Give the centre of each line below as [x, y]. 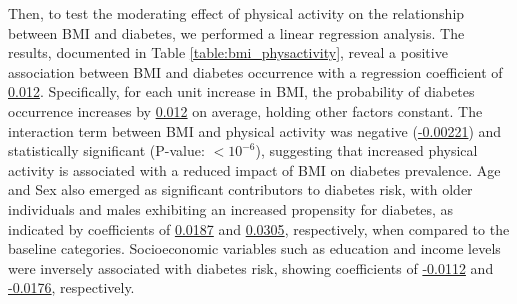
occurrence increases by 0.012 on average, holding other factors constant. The [245, 110]
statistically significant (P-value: [106, 150]
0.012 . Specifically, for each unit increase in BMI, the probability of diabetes [241, 91]
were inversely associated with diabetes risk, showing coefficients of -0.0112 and [251, 267]
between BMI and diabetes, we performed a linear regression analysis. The [236, 32]
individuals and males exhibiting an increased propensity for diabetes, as [231, 208]
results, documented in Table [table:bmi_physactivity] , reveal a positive [228, 52]
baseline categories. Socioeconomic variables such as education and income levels [254, 248]
